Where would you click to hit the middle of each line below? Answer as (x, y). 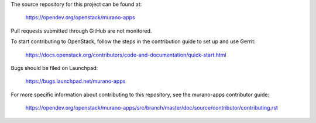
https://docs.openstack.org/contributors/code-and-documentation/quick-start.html (126, 55)
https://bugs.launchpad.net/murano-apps (75, 81)
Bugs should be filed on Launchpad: (54, 68)
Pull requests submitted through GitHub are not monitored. (81, 31)
